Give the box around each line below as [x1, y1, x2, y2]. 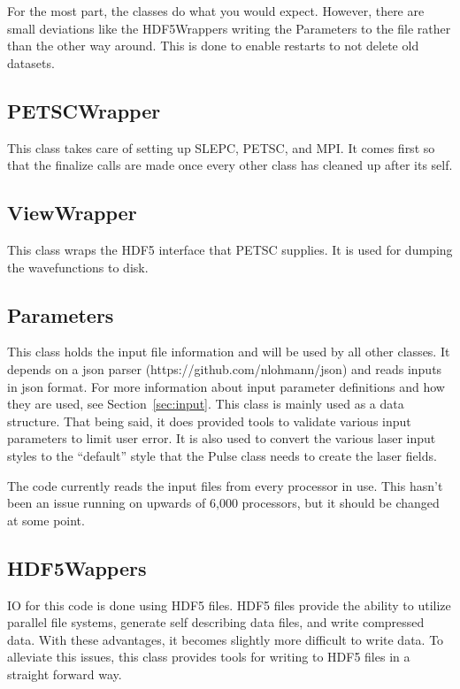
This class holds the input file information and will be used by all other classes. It [7, 342, 450, 361]
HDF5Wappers [7, 554, 147, 581]
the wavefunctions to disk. [7, 257, 149, 276]
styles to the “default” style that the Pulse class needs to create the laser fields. [7, 446, 437, 464]
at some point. [7, 510, 85, 529]
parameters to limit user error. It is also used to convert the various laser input [7, 429, 436, 448]
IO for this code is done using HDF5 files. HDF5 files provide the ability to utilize [7, 595, 451, 614]
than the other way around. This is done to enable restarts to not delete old [7, 36, 419, 55]
